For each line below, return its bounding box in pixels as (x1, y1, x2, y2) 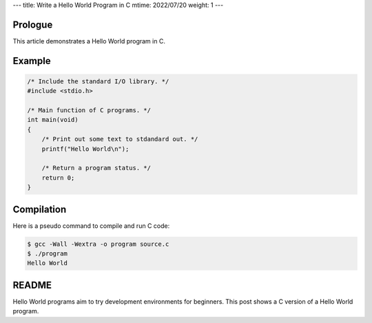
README (12, 279, 52, 291)
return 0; (41, 174, 75, 182)
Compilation (12, 203, 67, 215)
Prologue (12, 19, 53, 30)
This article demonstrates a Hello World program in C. (12, 37, 165, 45)
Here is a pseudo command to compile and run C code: (12, 221, 170, 230)
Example (12, 55, 51, 67)
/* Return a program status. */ (41, 164, 152, 172)
